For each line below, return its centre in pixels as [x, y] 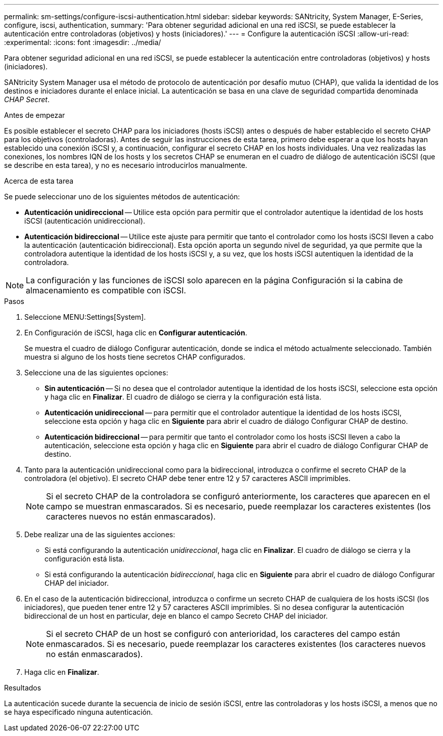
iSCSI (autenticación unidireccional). [85, 221]
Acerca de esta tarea [39, 181]
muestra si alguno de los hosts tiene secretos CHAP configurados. [135, 357]
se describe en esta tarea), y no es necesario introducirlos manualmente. [126, 165]
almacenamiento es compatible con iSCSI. [106, 290]
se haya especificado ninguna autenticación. [79, 712]
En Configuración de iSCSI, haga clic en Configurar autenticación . [136, 333]
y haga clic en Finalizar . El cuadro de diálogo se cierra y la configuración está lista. [183, 397]
